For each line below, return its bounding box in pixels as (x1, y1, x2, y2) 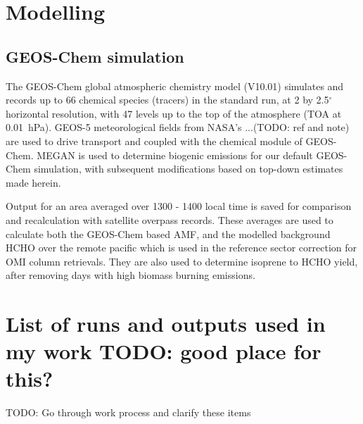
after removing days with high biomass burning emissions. (6, 268, 255, 282)
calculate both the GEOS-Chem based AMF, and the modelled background (6, 226, 331, 241)
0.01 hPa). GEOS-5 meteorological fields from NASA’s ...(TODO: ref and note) (6, 120, 350, 135)
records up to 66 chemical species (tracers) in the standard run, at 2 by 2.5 (6, 92, 329, 107)
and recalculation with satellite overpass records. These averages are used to (6, 212, 333, 227)
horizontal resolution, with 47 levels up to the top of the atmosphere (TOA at (6, 106, 342, 120)
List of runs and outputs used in (6, 309, 326, 338)
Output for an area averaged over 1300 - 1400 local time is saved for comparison (6, 199, 352, 213)
